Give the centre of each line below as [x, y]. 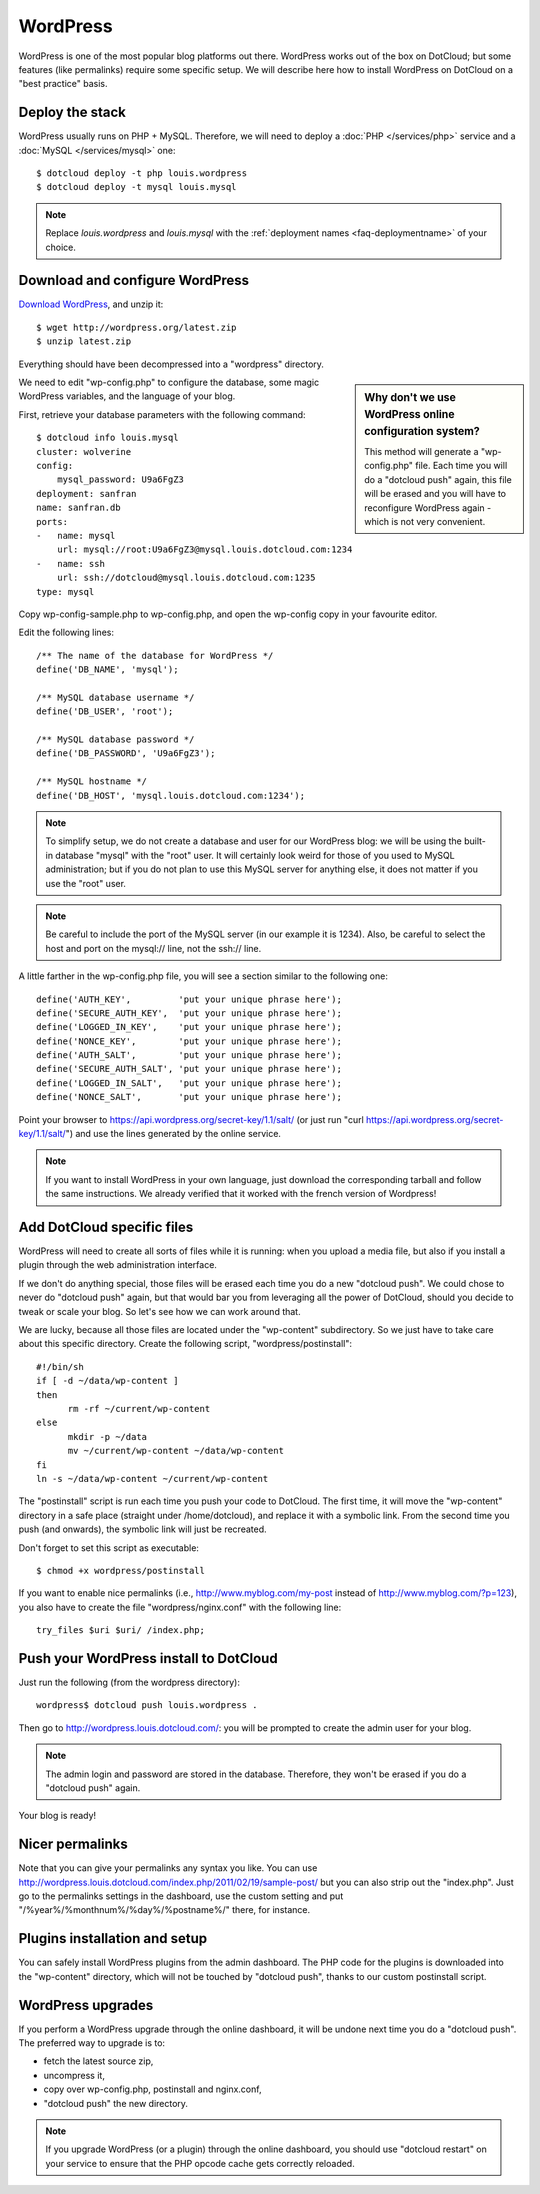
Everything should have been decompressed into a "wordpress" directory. [171, 364]
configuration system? [422, 431]
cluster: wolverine [84, 451]
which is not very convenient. [425, 522]
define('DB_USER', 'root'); [105, 711]
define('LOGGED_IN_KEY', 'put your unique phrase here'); [189, 1027]
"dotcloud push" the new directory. [116, 2103]
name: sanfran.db [78, 508]
